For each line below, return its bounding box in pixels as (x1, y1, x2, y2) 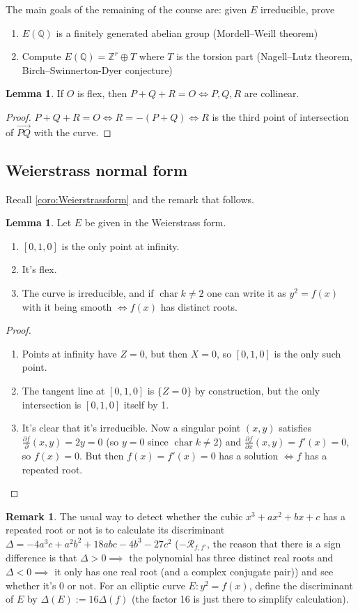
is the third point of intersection (212, 109, 349, 124)
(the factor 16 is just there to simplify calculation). (132, 591, 349, 606)
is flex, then (77, 86, 127, 101)
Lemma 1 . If (6, 86, 64, 101)
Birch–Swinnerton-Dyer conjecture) (22, 62, 173, 77)
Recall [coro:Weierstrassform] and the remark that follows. (6, 191, 254, 206)
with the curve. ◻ (33, 124, 111, 139)
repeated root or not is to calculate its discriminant (6, 522, 225, 537)
